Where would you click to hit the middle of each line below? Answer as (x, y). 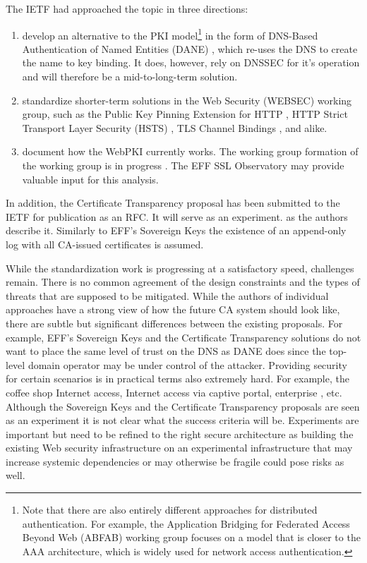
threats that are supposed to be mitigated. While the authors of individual (167, 295)
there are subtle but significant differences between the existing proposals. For (174, 323)
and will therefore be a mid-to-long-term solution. (130, 77)
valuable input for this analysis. (90, 179)
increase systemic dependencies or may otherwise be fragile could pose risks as (175, 461)
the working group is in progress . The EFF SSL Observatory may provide (183, 165)
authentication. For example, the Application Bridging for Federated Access (186, 523)
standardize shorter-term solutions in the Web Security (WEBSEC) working (187, 100)
